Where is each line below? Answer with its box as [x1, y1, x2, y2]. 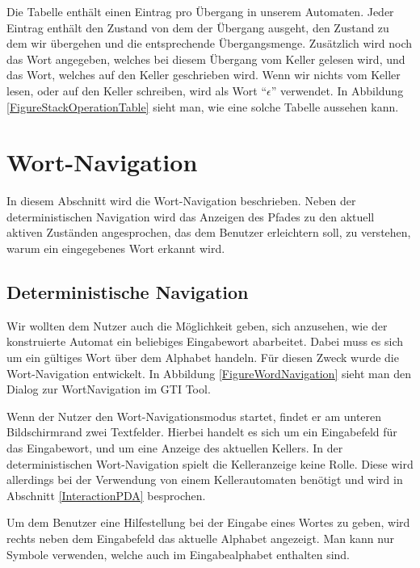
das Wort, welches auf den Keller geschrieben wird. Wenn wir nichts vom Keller [6, 66, 401, 83]
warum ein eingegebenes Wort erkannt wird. [6, 240, 225, 257]
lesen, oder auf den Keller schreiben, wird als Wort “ [6, 82, 267, 99]
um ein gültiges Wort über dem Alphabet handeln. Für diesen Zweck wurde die [6, 349, 399, 366]
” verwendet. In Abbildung [271, 82, 404, 99]
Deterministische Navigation [6, 280, 249, 305]
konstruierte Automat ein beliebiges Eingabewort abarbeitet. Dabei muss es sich [6, 333, 403, 350]
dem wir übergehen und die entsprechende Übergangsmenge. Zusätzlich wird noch [6, 35, 413, 52]
